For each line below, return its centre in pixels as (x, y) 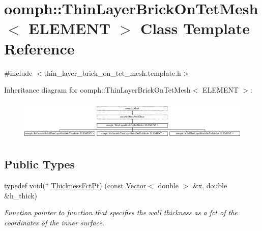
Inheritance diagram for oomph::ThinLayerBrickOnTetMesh (97, 90)
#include (18, 73)
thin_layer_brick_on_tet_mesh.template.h (112, 73)
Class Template (195, 28)
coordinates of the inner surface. (54, 222)
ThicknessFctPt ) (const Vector (99, 185)
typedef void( (25, 185)
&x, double (210, 185)
